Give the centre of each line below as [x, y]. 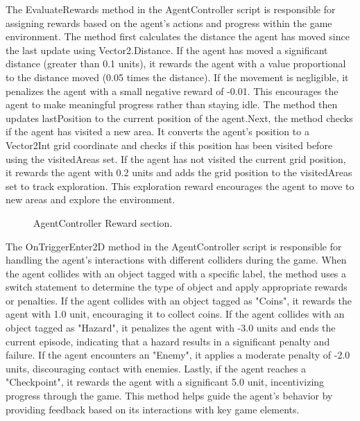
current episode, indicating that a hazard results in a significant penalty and [168, 341]
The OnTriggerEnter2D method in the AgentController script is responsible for [174, 246]
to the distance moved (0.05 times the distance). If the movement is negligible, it [177, 77]
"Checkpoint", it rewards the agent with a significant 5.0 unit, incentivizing [165, 382]
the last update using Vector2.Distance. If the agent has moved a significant [167, 50]
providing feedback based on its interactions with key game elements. [153, 409]
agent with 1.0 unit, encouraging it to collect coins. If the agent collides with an [175, 314]
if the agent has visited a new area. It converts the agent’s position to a [157, 131]
